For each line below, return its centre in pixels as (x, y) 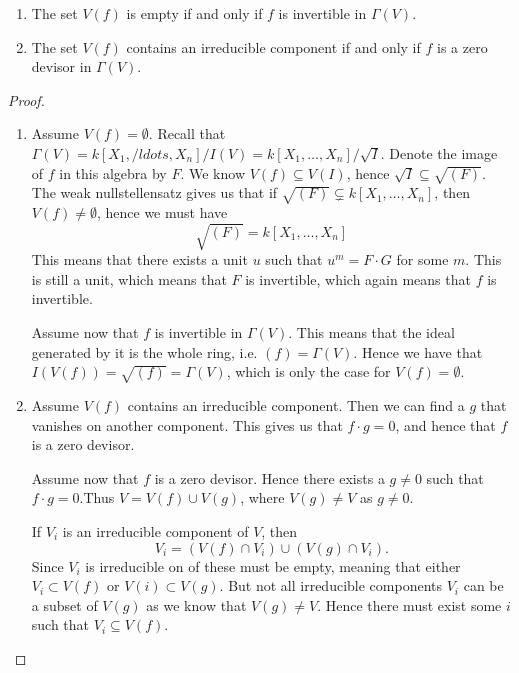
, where (262, 497)
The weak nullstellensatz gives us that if (154, 192)
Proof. (26, 99)
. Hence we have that (418, 351)
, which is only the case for (308, 371)
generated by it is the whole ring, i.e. (144, 351)
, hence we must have (162, 212)
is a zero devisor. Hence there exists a (269, 477)
